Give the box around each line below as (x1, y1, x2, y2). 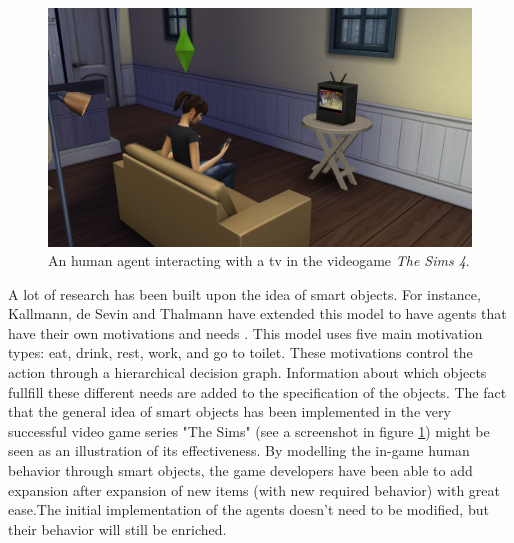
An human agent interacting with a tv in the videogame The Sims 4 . (48, 250, 470, 271)
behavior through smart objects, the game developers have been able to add (8, 460, 473, 481)
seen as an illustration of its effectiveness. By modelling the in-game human (8, 440, 470, 461)
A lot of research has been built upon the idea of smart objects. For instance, (8, 283, 481, 304)
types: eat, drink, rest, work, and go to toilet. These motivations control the (8, 342, 473, 363)
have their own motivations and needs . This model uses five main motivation (8, 322, 483, 343)
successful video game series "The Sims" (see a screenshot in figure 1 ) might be (8, 420, 490, 441)
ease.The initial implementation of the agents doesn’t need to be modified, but (8, 499, 489, 520)
